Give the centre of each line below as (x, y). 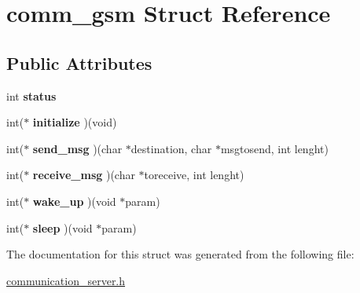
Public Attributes (79, 62)
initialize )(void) (75, 122)
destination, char (171, 148)
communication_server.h (66, 280)
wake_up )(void (74, 201)
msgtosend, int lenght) (274, 148)
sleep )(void (62, 227)
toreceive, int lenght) (194, 175)
